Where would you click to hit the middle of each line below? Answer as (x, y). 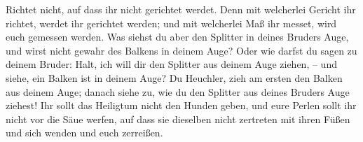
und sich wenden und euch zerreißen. (84, 133)
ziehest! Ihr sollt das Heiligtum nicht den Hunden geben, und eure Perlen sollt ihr (181, 105)
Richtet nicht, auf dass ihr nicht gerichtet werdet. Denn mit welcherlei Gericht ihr (181, 9)
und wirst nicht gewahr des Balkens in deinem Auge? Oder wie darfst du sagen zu (181, 50)
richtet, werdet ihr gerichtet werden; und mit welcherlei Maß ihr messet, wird (171, 23)
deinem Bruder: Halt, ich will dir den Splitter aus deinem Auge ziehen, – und (171, 64)
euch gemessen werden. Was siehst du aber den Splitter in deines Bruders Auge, (177, 37)
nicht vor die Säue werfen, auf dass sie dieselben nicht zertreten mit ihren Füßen (178, 119)
